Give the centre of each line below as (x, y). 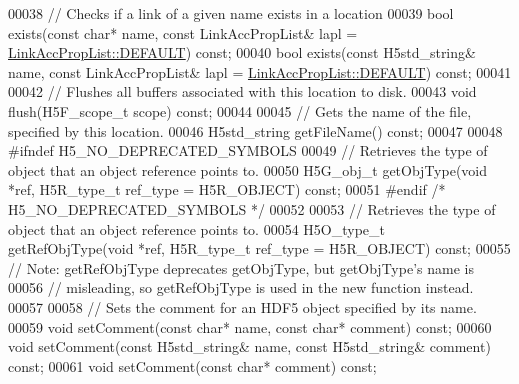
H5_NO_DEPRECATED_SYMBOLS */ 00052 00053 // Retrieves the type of (252, 208)
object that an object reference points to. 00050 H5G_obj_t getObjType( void (248, 169)
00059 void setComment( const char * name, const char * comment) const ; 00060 (250, 326)
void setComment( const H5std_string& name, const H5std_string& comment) (249, 346)
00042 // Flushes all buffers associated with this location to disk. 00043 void (242, 91)
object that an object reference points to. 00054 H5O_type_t (196, 228)
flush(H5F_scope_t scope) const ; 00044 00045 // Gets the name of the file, (240, 110)
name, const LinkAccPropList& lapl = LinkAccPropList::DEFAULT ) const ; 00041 (260, 71)
